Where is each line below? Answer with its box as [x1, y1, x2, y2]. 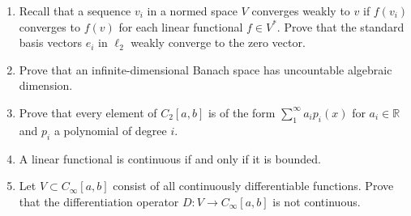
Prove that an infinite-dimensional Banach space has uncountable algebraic [19, 61, 392, 78]
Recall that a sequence [19, 2, 131, 19]
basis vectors [19, 34, 83, 51]
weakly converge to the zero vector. [131, 34, 306, 51]
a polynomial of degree [54, 121, 167, 138]
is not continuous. [272, 193, 361, 210]
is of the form [208, 104, 276, 121]
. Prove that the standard [276, 18, 405, 35]
